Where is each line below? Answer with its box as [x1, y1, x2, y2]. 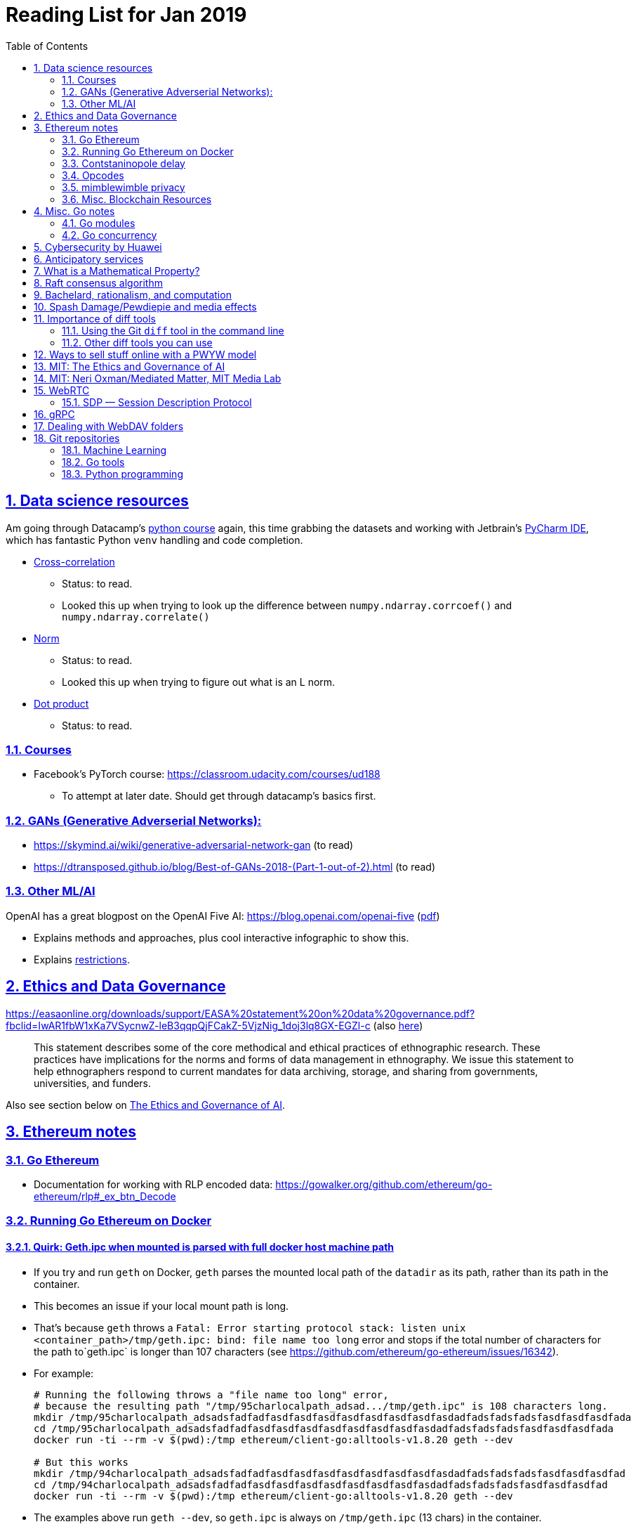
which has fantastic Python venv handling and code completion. [6, 533, 303, 546]
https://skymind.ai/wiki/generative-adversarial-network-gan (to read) [34, 839, 354, 852]
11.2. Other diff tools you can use [62, 336, 213, 349]
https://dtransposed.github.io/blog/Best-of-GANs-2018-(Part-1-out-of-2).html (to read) [34, 861, 436, 873]
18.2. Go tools [62, 455, 125, 468]
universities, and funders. [34, 1076, 152, 1089]
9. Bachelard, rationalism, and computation [34, 288, 232, 301]
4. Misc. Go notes [34, 204, 115, 217]
